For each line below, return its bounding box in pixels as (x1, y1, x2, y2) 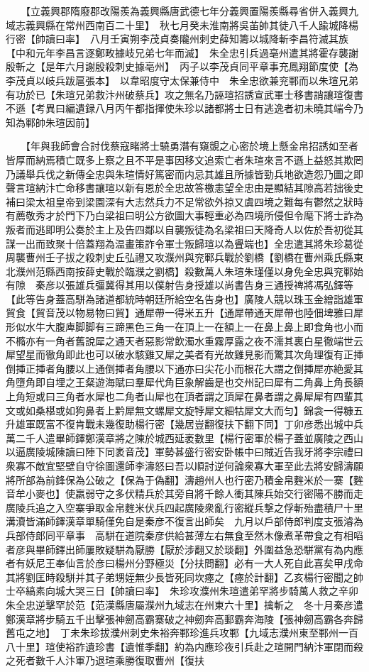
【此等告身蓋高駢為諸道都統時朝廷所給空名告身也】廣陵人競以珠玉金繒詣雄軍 (6, 291, 363, 306)
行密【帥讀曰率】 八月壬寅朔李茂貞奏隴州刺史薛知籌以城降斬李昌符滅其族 (6, 31, 348, 46)
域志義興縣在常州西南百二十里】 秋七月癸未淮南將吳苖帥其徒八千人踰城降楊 (6, 17, 358, 32)
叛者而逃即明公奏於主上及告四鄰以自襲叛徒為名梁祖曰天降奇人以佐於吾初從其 (6, 221, 363, 236)
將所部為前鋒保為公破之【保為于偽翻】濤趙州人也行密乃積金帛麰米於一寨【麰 (6, 472, 363, 487)
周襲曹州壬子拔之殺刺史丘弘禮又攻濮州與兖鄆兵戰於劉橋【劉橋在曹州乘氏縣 (6, 250, 353, 265)
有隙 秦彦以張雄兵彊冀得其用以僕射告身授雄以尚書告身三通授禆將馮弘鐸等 (6, 277, 353, 292)
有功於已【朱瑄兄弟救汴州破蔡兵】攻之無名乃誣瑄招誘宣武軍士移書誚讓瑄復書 (6, 87, 363, 101)
